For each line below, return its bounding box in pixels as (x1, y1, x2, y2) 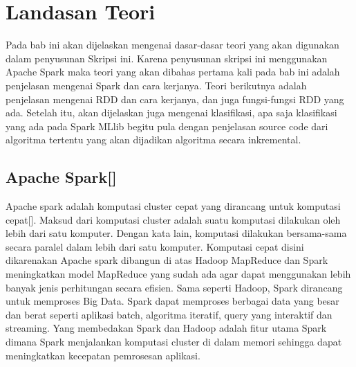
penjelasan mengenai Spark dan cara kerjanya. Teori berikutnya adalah (6, 78, 307, 92)
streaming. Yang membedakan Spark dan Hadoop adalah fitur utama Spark (6, 321, 327, 335)
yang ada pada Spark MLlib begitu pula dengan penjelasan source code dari (6, 118, 328, 133)
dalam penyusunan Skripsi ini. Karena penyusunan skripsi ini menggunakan (6, 51, 328, 65)
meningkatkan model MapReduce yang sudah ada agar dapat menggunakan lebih (6, 267, 351, 281)
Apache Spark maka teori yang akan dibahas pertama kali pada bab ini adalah (6, 64, 340, 79)
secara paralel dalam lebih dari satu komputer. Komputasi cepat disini (6, 239, 304, 253)
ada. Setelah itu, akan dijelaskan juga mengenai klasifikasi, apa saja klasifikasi (6, 105, 337, 120)
